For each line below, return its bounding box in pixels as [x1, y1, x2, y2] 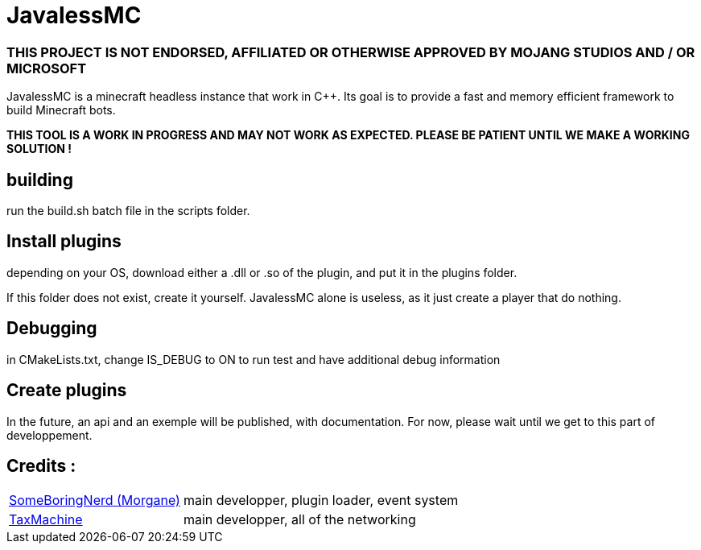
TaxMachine [9, 511, 83, 528]
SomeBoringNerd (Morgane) [9, 492, 180, 509]
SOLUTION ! [6, 142, 72, 156]
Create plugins [6, 380, 127, 401]
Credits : [6, 455, 76, 476]
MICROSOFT [6, 60, 87, 77]
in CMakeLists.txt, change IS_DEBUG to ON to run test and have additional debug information [6, 352, 501, 366]
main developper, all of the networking [183, 511, 416, 528]
